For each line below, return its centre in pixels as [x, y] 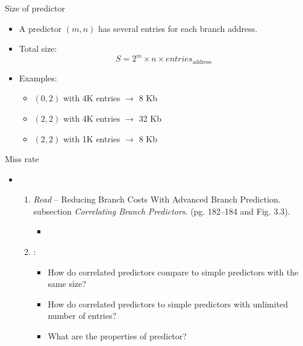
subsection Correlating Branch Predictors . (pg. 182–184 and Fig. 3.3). [162, 211]
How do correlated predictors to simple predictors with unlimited [168, 304]
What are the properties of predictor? [117, 336]
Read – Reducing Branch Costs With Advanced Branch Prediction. [157, 199]
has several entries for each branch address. [178, 28]
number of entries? [82, 316]
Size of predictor [35, 8]
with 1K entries [92, 138]
